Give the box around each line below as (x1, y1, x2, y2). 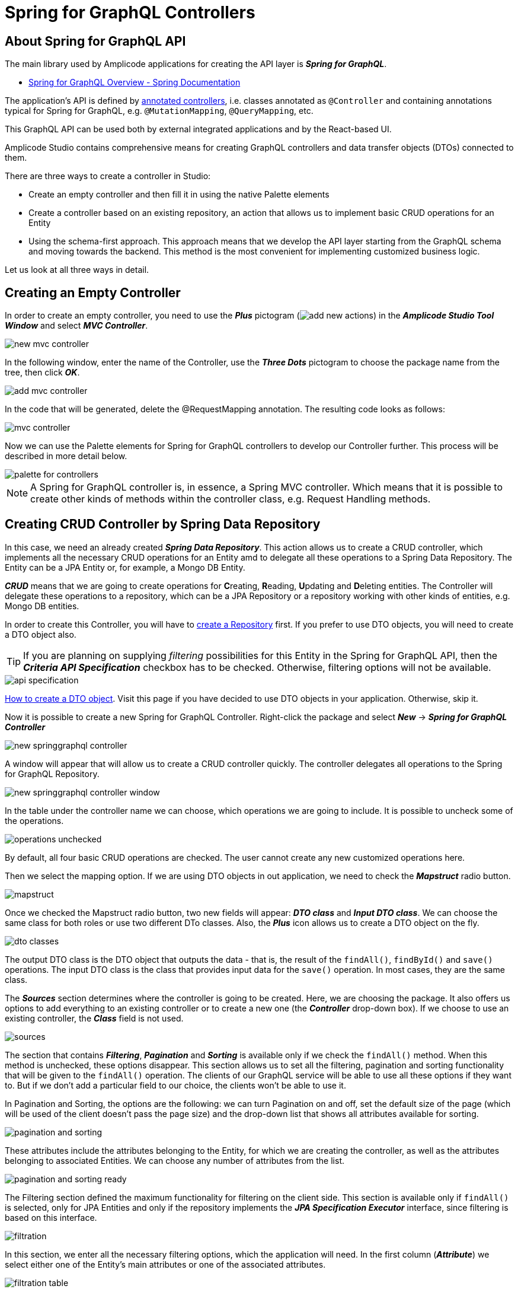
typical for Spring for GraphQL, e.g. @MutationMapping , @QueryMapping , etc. (5, 106, 314, 116)
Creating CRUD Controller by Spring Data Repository (5, 517, 321, 532)
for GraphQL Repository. (5, 768, 100, 779)
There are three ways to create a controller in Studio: (5, 171, 211, 182)
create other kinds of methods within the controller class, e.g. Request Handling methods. (30, 493, 431, 505)
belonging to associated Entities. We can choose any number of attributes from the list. (5, 1155, 344, 1166)
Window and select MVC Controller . (5, 320, 148, 331)
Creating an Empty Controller (5, 285, 181, 300)
